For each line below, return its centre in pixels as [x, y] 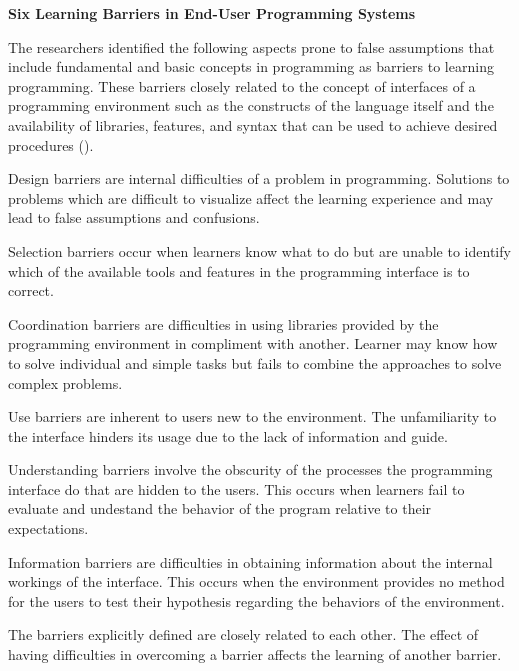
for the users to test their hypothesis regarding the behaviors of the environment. [256, 600]
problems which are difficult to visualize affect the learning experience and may [251, 197]
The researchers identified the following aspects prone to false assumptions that [251, 46]
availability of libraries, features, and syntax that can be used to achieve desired [253, 124]
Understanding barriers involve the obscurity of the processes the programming [250, 469]
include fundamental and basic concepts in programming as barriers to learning [251, 66]
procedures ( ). [51, 144]
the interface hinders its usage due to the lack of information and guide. [228, 435]
